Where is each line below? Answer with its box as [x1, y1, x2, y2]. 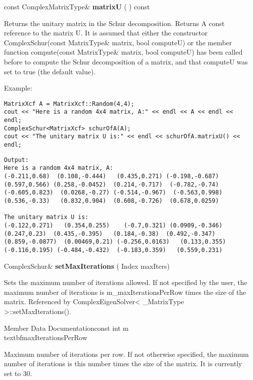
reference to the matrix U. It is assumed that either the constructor [4, 28, 208, 38]
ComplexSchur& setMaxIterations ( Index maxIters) [4, 260, 170, 271]
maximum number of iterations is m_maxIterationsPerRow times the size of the [4, 286, 246, 297]
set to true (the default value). [4, 66, 96, 76]
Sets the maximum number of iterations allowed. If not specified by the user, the [4, 277, 247, 287]
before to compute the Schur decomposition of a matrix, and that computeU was [4, 56, 248, 66]
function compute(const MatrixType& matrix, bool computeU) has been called [4, 47, 243, 57]
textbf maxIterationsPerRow [4, 332, 88, 343]
